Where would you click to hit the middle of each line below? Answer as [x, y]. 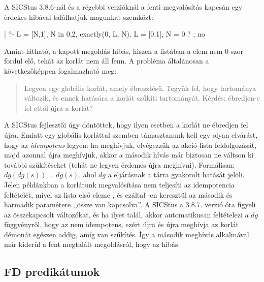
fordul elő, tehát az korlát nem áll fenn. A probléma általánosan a [107, 61]
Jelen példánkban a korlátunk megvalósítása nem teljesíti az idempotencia [119, 184]
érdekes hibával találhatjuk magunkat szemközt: [79, 17]
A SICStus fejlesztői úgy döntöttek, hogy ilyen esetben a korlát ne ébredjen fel [126, 125]
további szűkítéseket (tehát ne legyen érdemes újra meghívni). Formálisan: [120, 164]
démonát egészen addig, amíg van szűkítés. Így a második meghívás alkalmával [127, 234]
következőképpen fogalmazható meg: [60, 70]
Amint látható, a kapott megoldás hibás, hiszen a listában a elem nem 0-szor [124, 51]
